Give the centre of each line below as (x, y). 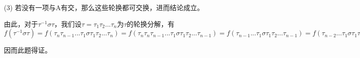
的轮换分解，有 (151, 23)
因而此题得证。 (28, 50)
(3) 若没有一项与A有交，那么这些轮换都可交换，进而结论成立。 (104, 7)
